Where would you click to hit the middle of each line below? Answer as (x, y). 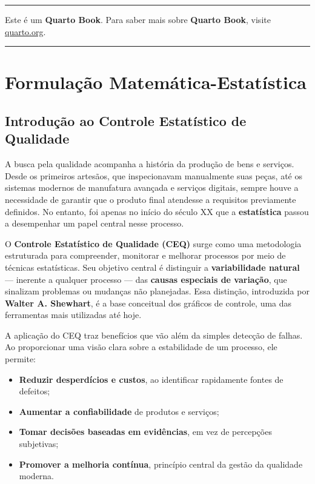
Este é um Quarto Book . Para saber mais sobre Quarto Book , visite (138, 19)
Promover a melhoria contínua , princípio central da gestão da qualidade (161, 464)
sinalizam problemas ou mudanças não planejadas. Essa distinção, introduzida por (157, 291)
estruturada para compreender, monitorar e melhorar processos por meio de (145, 255)
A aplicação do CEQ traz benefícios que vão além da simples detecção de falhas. (154, 335)
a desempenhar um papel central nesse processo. (94, 223)
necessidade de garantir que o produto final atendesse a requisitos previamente (151, 199)
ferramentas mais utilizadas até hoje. (73, 315)
